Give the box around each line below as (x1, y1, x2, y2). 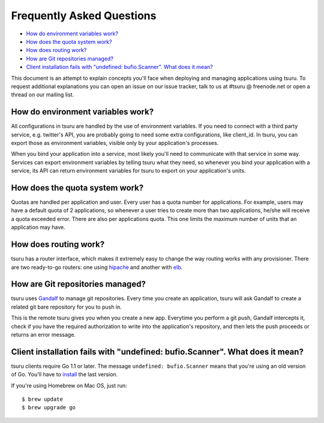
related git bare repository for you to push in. (11, 303, 122, 310)
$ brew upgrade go (22, 404, 76, 411)
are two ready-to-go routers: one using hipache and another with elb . (11, 264, 183, 271)
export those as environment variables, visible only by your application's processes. (11, 139, 219, 146)
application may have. (11, 223, 65, 231)
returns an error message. (11, 331, 76, 338)
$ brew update (22, 396, 63, 403)
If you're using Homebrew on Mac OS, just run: (11, 382, 127, 389)
